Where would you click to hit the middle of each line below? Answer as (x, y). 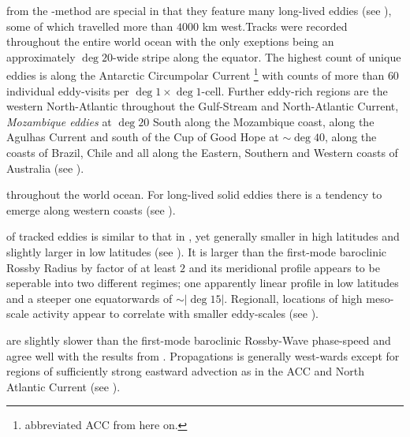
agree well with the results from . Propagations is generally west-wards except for (203, 355)
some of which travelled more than (90, 26)
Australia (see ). (45, 168)
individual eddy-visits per (68, 90)
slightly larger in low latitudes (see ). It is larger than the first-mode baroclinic (197, 251)
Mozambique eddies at (59, 121)
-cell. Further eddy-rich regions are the (294, 90)
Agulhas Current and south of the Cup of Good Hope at (143, 137)
